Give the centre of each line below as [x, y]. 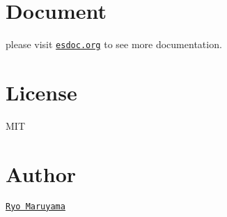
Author [41, 173]
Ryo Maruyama [36, 206]
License [41, 92]
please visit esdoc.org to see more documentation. [114, 44]
